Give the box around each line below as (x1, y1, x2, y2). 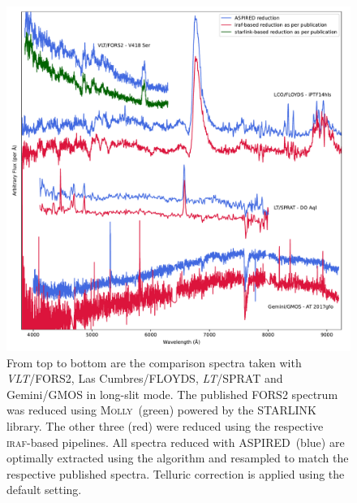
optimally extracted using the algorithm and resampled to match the (6, 449, 349, 466)
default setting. (6, 481, 82, 498)
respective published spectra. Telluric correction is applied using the (6, 465, 345, 482)
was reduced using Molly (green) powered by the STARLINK (6, 401, 316, 418)
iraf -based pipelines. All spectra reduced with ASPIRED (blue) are (6, 433, 345, 450)
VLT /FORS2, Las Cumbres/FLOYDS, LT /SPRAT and (6, 370, 283, 387)
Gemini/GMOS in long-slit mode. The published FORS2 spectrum (6, 385, 338, 402)
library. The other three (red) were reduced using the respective (6, 417, 324, 434)
